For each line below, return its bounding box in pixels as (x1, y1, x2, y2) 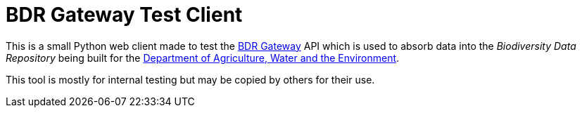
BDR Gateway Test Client (6, 3, 243, 27)
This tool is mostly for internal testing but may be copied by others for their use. (6, 73, 375, 86)
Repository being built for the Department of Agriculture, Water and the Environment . (6, 51, 400, 64)
